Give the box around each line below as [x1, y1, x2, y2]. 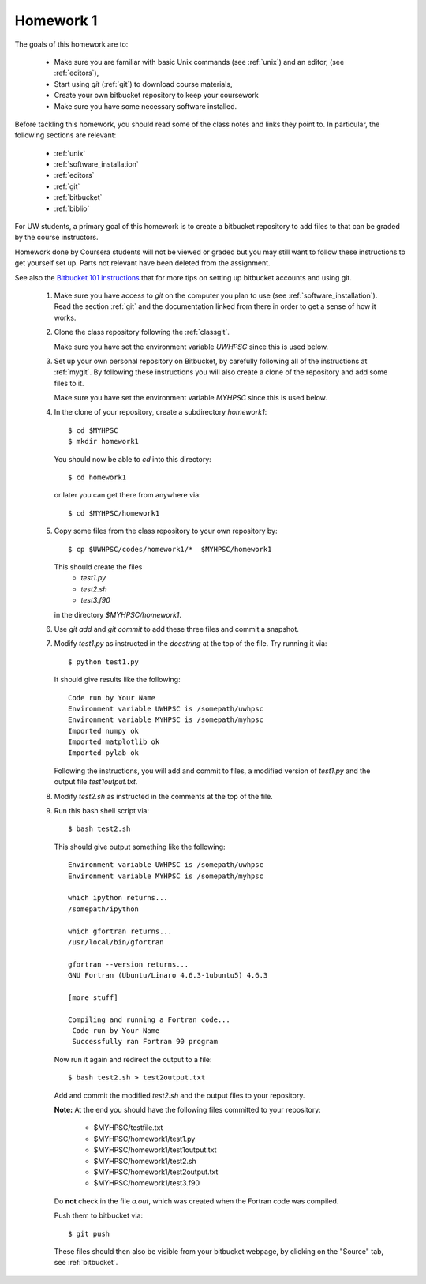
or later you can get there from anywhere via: [54, 490, 201, 500]
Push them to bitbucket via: [54, 1211, 144, 1220]
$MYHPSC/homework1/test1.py [93, 1134, 196, 1143]
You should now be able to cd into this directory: [54, 454, 212, 464]
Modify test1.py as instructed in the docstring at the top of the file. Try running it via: [54, 639, 327, 648]
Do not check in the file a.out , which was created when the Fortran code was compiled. [54, 1196, 339, 1206]
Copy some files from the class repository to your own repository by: [54, 526, 278, 536]
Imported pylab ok [68, 749, 140, 757]
